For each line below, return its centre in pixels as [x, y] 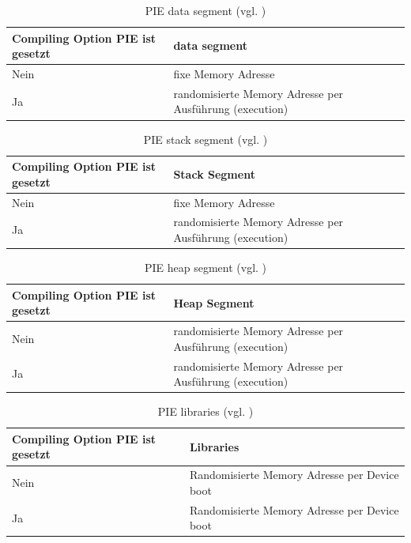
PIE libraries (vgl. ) [205, 411]
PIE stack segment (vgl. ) [205, 139]
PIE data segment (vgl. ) [205, 10]
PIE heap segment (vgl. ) [205, 268]
